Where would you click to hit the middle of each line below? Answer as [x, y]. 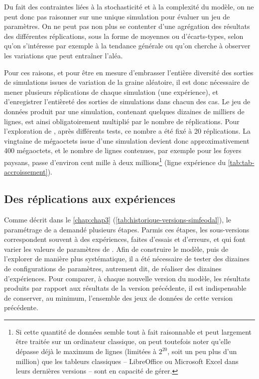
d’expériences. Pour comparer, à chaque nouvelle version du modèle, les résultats [127, 278]
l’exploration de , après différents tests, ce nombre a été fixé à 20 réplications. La [127, 131]
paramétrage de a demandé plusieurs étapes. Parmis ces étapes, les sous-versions [127, 229]
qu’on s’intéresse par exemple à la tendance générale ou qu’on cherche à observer [127, 46]
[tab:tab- [241, 162]
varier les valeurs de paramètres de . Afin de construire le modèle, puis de [116, 249]
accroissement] [26, 172]
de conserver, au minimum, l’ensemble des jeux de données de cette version [119, 297]
